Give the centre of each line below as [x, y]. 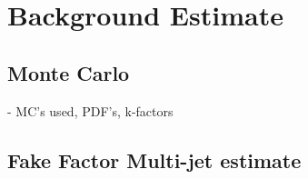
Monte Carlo [69, 72]
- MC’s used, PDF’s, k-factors [90, 110]
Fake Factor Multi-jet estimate [154, 159]
